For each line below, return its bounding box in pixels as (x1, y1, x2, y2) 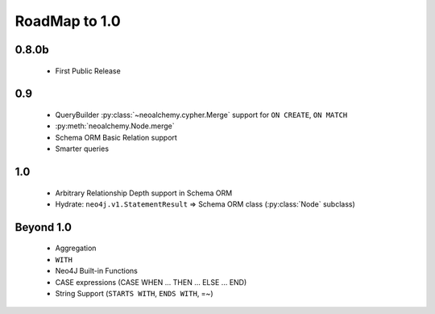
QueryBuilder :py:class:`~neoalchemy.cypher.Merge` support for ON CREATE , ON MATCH (55, 110, 348, 119)
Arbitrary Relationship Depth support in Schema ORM (55, 188, 233, 198)
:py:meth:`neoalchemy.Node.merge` (55, 121, 175, 131)
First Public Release (55, 65, 121, 76)
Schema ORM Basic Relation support (55, 132, 177, 142)
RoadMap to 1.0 (14, 12, 121, 30)
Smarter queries (55, 144, 109, 153)
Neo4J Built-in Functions (55, 266, 139, 276)
